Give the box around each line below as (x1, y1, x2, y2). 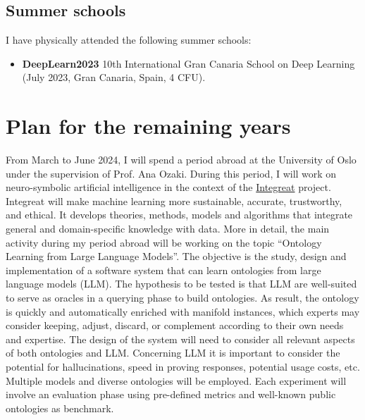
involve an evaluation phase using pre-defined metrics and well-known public (6, 387, 336, 402)
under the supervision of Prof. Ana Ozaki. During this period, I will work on (6, 166, 337, 180)
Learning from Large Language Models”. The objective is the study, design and (6, 249, 347, 264)
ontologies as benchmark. (6, 400, 114, 415)
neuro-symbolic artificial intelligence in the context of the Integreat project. (6, 180, 331, 194)
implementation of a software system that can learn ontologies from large (6, 262, 321, 277)
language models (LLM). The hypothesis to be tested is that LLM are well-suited (6, 276, 357, 291)
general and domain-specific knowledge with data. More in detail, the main (6, 221, 330, 236)
